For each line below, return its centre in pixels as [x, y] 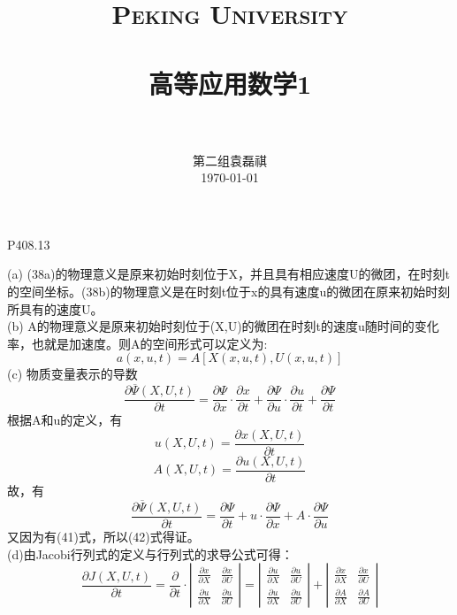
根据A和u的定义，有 [65, 420]
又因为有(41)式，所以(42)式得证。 [103, 536]
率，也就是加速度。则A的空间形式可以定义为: [137, 343]
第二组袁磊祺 [230, 160]
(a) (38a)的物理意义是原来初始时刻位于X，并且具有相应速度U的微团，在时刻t [228, 274]
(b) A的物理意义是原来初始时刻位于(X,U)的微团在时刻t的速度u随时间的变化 [223, 326]
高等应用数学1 [230, 83]
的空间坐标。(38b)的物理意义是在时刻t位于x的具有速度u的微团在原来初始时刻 [229, 292]
